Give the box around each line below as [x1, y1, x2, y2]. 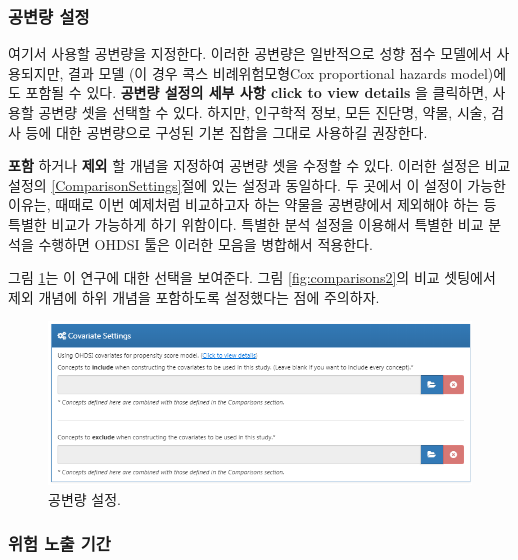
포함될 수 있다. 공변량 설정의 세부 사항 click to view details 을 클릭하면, [25, 82, 488, 103]
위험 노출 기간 [8, 531, 111, 556]
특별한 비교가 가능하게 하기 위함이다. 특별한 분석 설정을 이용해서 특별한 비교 [8, 213, 484, 234]
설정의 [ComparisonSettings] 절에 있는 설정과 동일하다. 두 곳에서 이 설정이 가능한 [8, 174, 506, 195]
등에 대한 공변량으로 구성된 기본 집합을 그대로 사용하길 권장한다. [25, 121, 428, 142]
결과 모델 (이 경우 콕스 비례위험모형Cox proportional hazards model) [68, 62, 494, 83]
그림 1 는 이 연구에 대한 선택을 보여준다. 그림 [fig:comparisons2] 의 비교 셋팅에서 [8, 267, 496, 288]
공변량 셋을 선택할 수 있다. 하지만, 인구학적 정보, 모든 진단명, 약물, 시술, [38, 102, 487, 122]
